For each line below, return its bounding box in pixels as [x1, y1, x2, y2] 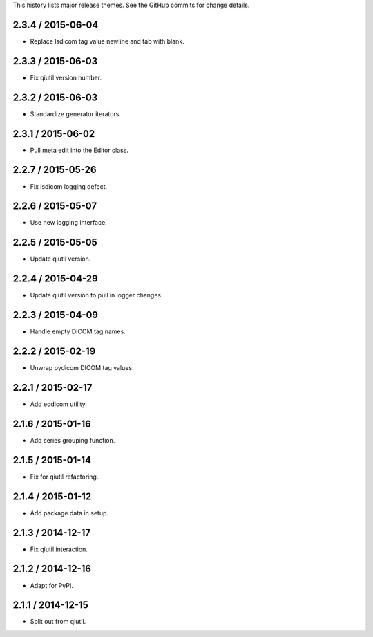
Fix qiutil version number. [30, 73, 102, 82]
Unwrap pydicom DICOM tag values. [30, 364, 134, 372]
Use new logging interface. [30, 219, 107, 227]
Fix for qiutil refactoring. [30, 472, 99, 481]
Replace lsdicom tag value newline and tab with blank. [30, 37, 184, 45]
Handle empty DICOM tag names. [30, 327, 126, 335]
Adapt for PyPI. [30, 581, 74, 589]
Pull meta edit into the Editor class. [30, 146, 129, 154]
